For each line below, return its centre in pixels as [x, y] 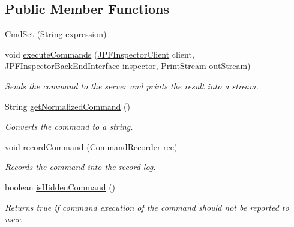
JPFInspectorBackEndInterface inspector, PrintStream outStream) [128, 66]
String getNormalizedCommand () [67, 106]
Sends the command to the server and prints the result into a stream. [132, 86]
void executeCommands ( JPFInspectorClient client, [100, 54]
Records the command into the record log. [80, 167]
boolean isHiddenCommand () [60, 186]
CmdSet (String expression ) [56, 34]
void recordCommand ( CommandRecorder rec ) [91, 146]
